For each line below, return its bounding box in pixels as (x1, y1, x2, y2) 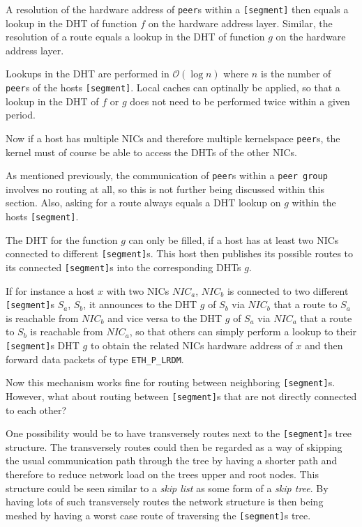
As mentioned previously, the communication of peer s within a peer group (6, 168, 328, 183)
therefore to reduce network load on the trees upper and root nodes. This (6, 467, 319, 482)
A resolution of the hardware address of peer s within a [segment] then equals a (6, 2, 349, 16)
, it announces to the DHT (83, 297, 197, 312)
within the (292, 195, 336, 210)
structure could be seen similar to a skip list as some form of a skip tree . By (6, 480, 329, 495)
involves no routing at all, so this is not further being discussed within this (6, 181, 324, 196)
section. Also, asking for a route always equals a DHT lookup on (6, 195, 281, 210)
